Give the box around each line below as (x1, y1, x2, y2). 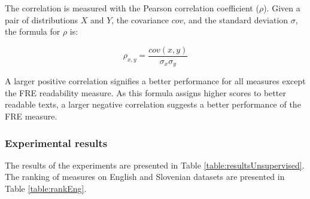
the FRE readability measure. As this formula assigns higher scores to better (5, 86, 287, 99)
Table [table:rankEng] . (5, 182, 87, 195)
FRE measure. (5, 110, 57, 123)
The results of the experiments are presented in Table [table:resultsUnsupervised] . (5, 158, 305, 171)
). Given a (263, 2, 300, 14)
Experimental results (5, 135, 108, 150)
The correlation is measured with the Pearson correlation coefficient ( (5, 2, 259, 14)
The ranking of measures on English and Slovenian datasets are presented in (5, 170, 285, 183)
